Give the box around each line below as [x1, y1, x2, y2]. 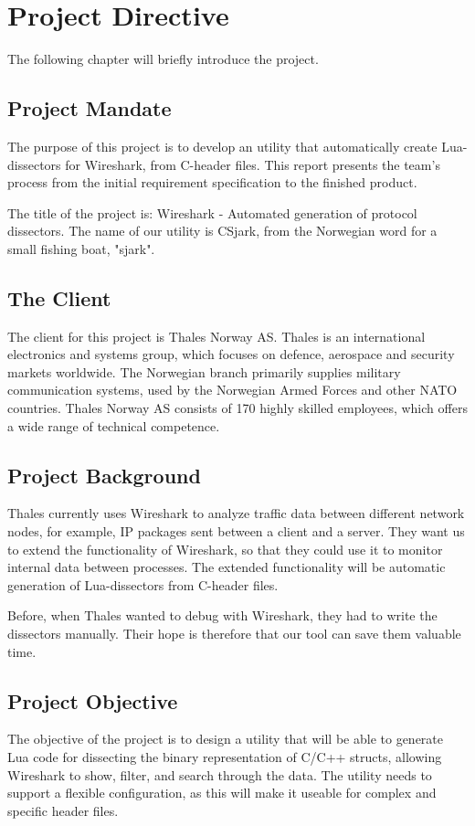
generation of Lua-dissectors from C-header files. [7, 575, 279, 594]
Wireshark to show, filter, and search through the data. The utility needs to [7, 765, 432, 784]
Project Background [7, 461, 201, 489]
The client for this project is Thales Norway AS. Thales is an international [7, 326, 426, 345]
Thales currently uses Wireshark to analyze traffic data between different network [7, 503, 465, 523]
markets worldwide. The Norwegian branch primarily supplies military [7, 362, 401, 381]
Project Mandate [7, 94, 172, 122]
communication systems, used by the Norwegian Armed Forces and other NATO [7, 380, 458, 399]
